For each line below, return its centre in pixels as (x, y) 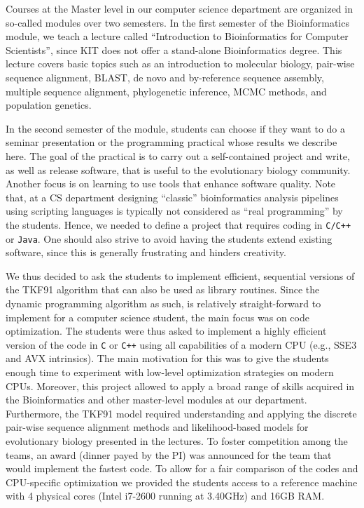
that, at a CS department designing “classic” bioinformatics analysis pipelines (172, 197)
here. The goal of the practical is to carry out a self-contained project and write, (178, 155)
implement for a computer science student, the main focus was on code (157, 317)
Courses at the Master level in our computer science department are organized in (179, 8)
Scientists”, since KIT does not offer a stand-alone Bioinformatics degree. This (174, 49)
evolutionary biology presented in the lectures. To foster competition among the (177, 441)
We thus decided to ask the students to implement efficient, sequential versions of (180, 275)
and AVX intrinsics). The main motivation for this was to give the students (167, 358)
